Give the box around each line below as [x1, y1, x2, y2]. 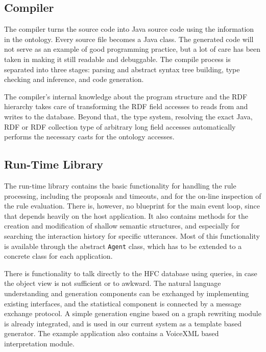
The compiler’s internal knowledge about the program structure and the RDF [4, 91, 248, 101]
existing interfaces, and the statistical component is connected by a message [4, 298, 241, 308]
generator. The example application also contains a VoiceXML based [4, 328, 219, 339]
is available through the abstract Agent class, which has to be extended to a [4, 240, 242, 251]
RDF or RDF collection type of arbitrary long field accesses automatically [4, 121, 236, 132]
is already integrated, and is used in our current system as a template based [4, 318, 242, 328]
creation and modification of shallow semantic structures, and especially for [4, 220, 240, 231]
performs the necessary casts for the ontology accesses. [4, 131, 175, 142]
